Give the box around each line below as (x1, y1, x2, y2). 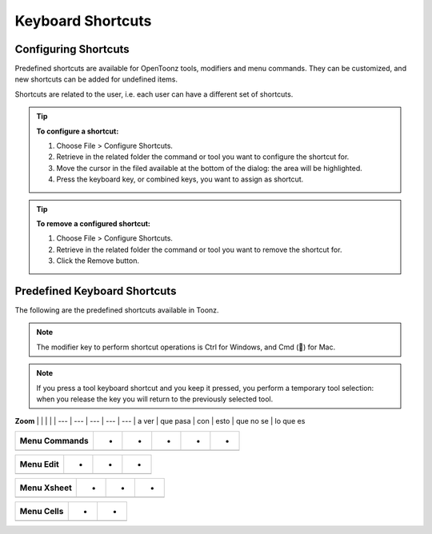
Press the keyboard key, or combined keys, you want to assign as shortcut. (56, 174, 304, 184)
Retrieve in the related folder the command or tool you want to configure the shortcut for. (56, 152, 350, 161)
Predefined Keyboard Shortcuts (14, 284, 177, 297)
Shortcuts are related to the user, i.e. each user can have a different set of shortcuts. (14, 89, 294, 99)
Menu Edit (19, 458, 59, 469)
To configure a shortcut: (36, 126, 119, 136)
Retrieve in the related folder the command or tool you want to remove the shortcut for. (56, 245, 342, 254)
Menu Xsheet (19, 482, 72, 493)
